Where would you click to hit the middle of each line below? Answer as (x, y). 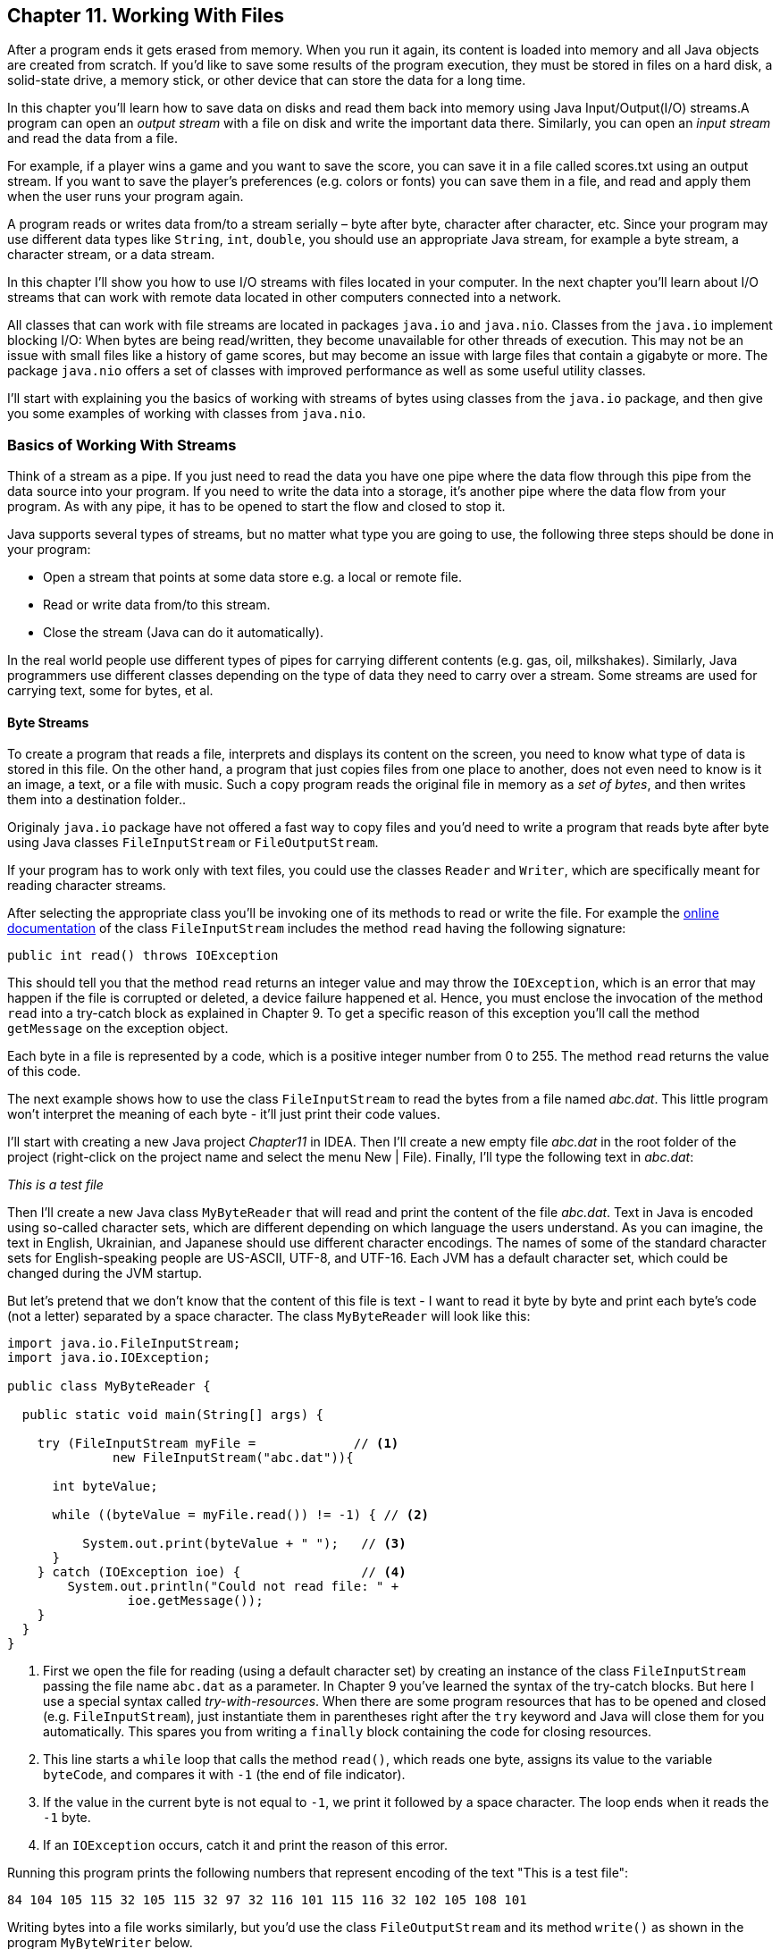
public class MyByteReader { (109, 1386)
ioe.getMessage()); (195, 1601)
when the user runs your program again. (126, 197)
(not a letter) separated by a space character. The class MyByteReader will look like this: (269, 1316)
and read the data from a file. (92, 139)
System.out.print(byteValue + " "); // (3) (244, 1544)
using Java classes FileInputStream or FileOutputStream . (193, 843)
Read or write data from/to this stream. (157, 605)
